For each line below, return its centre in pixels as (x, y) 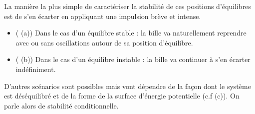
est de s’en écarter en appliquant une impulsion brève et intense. (103, 16)
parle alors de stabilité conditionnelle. (61, 105)
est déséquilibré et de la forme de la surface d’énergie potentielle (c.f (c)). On (122, 96)
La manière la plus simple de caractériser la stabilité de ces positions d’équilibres (127, 6)
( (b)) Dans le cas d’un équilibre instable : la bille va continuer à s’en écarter (133, 59)
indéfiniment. (36, 69)
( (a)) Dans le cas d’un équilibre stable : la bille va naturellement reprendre (131, 33)
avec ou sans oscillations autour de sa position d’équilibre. (104, 42)
